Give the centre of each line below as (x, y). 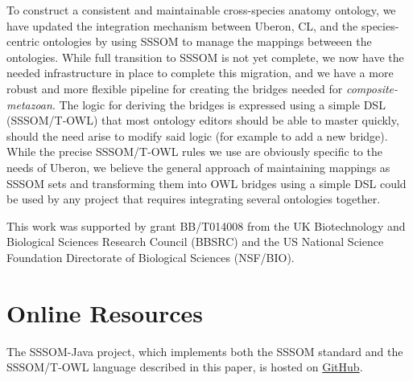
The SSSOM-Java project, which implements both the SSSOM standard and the (205, 351)
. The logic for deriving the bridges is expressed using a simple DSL (219, 104)
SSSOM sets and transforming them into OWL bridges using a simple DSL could (206, 183)
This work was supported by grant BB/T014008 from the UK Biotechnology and (206, 225)
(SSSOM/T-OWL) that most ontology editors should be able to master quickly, (203, 120)
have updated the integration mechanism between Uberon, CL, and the (182, 25)
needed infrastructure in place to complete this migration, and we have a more (200, 73)
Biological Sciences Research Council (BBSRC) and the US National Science (195, 242)
